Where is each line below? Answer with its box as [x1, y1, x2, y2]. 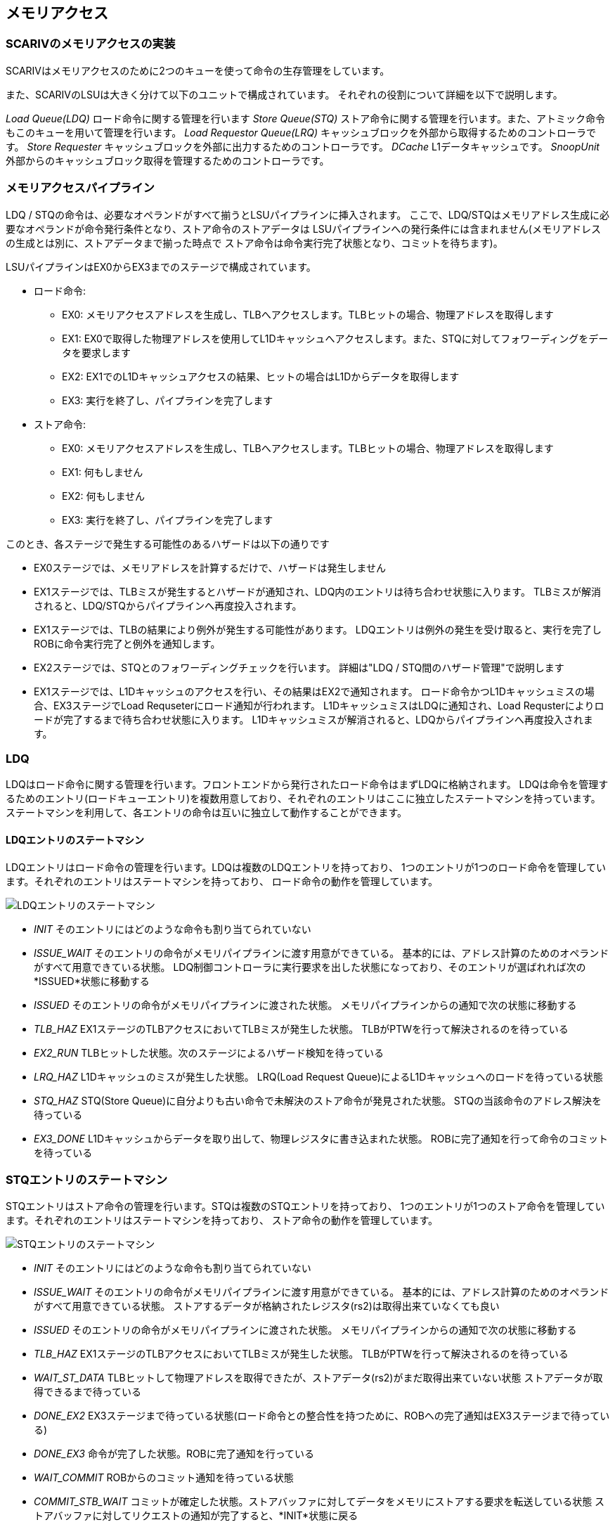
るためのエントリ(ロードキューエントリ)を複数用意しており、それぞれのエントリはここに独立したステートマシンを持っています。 [6, 792, 601, 805]
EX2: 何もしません [62, 489, 145, 502]
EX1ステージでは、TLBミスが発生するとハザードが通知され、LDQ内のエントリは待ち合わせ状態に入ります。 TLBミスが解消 [34, 585, 602, 598]
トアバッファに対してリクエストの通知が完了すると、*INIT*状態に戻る [34, 1509, 358, 1522]
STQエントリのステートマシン [6, 1172, 168, 1187]
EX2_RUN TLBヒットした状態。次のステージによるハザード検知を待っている [34, 1046, 384, 1059]
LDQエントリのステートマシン [6, 833, 144, 846]
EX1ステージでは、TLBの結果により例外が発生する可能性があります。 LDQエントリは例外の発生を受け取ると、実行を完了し [34, 623, 602, 636]
